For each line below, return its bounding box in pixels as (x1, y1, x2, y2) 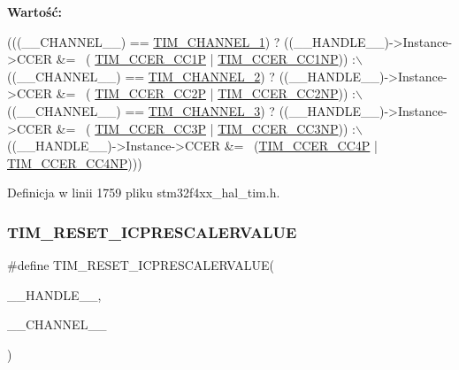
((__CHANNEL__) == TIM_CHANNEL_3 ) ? (7, 101, 275, 119)
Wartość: (7, 3, 63, 20)
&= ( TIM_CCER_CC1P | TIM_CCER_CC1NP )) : (56, 50, 356, 68)
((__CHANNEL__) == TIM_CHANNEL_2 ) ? (7, 66, 275, 85)
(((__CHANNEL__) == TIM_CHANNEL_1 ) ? (7, 32, 280, 50)
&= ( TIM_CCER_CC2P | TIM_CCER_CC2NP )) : (56, 84, 356, 103)
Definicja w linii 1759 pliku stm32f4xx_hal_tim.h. (7, 183, 280, 202)
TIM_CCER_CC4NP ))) (7, 153, 142, 172)
